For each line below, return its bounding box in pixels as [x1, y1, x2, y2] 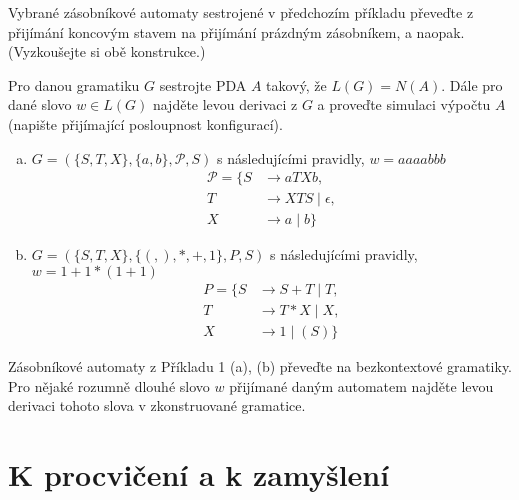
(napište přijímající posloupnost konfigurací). [8, 113, 283, 134]
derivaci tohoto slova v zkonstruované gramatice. [8, 395, 306, 416]
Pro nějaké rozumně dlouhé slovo [8, 375, 210, 396]
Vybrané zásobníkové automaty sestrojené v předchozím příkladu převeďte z [8, 2, 474, 22]
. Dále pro [441, 74, 503, 95]
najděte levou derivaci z [152, 94, 298, 115]
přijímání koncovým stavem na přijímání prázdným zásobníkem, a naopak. [8, 21, 465, 42]
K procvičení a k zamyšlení [8, 453, 390, 494]
